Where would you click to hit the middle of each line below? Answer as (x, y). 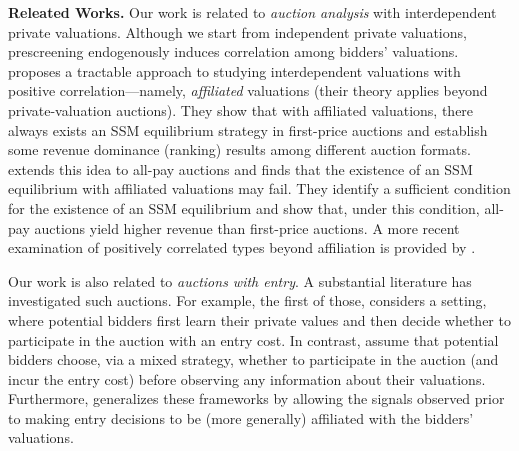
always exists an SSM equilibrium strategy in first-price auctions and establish (248, 129)
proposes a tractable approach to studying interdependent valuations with (234, 70)
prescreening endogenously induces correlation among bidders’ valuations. (233, 51)
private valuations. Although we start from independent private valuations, (237, 31)
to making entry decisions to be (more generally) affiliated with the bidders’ (241, 417)
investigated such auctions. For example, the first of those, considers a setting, (247, 300)
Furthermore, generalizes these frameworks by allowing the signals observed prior (256, 398)
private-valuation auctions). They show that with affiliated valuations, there (241, 109)
